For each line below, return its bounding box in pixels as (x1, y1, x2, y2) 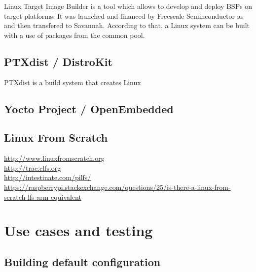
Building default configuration (4, 254, 161, 269)
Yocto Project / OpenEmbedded (4, 101, 174, 116)
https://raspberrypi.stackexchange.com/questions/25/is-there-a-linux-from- (4, 181, 231, 192)
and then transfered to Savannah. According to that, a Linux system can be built (4, 20, 250, 30)
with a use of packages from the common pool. (4, 30, 145, 40)
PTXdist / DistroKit (4, 54, 112, 69)
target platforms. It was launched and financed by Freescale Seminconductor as (4, 10, 244, 21)
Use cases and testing (4, 220, 153, 241)
